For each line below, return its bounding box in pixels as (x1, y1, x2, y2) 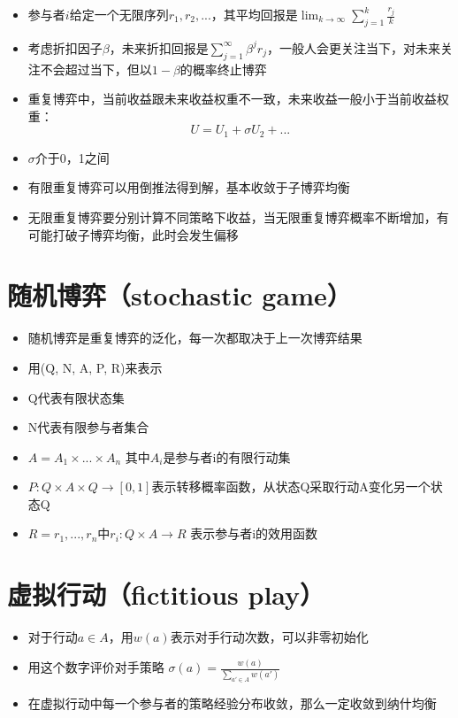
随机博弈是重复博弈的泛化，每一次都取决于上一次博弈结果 (27, 328, 363, 347)
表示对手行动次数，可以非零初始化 (170, 628, 369, 646)
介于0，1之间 (34, 148, 110, 166)
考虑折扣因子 (27, 38, 103, 57)
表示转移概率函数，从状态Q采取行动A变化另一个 (151, 477, 431, 496)
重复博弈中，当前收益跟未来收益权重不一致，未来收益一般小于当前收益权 (27, 89, 449, 108)
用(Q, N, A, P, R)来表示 (27, 358, 163, 376)
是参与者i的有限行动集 (163, 447, 291, 466)
